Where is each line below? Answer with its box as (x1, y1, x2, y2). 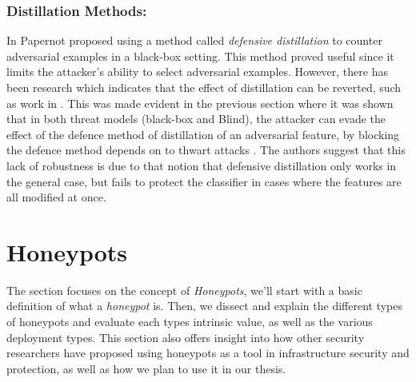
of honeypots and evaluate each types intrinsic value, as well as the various (6, 313, 373, 330)
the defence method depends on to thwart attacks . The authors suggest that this (6, 141, 406, 158)
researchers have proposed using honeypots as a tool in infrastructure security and (6, 344, 410, 361)
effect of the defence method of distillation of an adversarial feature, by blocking (6, 125, 400, 142)
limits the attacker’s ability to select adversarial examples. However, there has (6, 63, 388, 80)
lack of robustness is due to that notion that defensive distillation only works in (6, 157, 397, 173)
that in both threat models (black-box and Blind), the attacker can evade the (6, 110, 386, 127)
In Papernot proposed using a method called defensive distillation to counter (6, 32, 382, 49)
